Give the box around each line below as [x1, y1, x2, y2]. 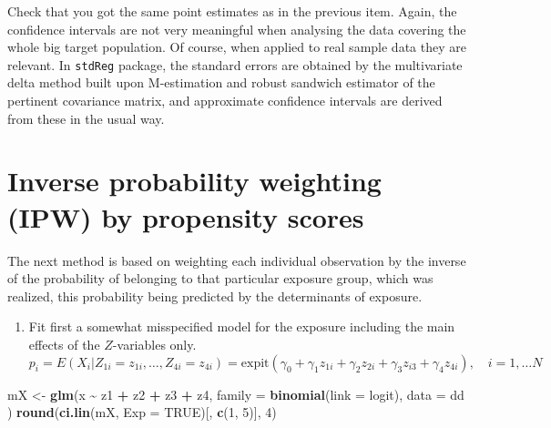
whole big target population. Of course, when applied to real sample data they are [7, 37, 466, 56]
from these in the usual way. [7, 108, 165, 127]
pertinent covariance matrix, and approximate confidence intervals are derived [7, 91, 443, 110]
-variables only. [112, 334, 197, 353]
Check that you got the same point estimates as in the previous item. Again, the [7, 2, 457, 20]
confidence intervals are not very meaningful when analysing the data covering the [7, 19, 466, 38]
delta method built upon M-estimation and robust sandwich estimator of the [7, 73, 435, 92]
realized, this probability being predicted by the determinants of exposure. [7, 286, 423, 305]
